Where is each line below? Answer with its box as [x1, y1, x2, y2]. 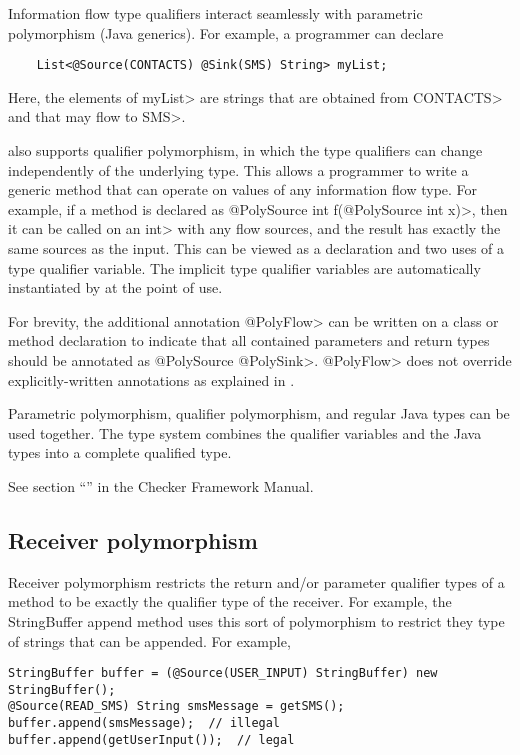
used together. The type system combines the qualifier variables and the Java [8, 422, 482, 443]
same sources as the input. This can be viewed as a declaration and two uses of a [8, 238, 505, 258]
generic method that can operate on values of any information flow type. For [8, 179, 478, 200]
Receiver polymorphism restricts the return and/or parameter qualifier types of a [8, 571, 505, 592]
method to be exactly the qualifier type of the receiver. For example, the [8, 591, 452, 612]
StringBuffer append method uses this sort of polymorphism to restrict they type [8, 610, 505, 631]
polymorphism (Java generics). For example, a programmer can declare [8, 22, 444, 43]
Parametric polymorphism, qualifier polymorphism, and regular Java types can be [8, 403, 510, 424]
